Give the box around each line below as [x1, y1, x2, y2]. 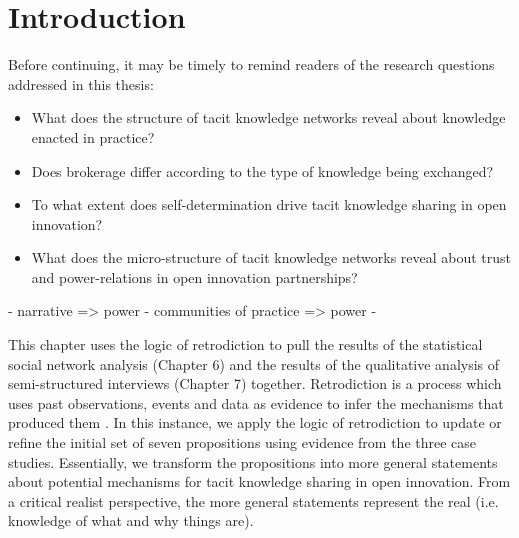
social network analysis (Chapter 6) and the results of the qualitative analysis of [8, 353, 500, 374]
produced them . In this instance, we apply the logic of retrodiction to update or [8, 412, 502, 433]
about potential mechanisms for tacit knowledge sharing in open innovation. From [8, 471, 511, 492]
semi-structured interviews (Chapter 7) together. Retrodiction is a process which [8, 373, 502, 394]
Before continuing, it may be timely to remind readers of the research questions [8, 54, 495, 75]
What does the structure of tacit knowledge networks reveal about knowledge [31, 107, 506, 128]
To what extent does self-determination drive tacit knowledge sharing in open [31, 194, 507, 215]
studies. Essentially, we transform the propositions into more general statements [8, 451, 498, 472]
